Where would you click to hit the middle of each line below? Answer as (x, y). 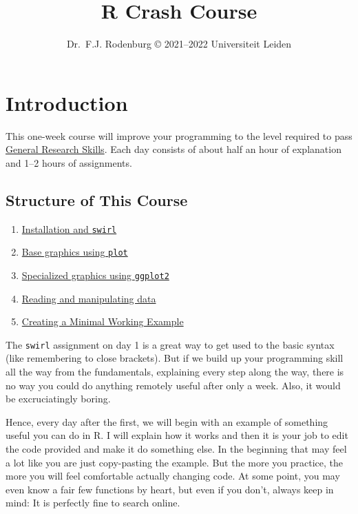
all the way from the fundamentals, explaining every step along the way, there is (175, 372)
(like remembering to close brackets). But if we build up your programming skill (175, 358)
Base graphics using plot (75, 252)
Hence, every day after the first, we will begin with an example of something (167, 421)
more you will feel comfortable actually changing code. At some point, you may (173, 476)
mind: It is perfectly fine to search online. (93, 503)
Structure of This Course (97, 199)
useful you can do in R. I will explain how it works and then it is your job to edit (177, 435)
